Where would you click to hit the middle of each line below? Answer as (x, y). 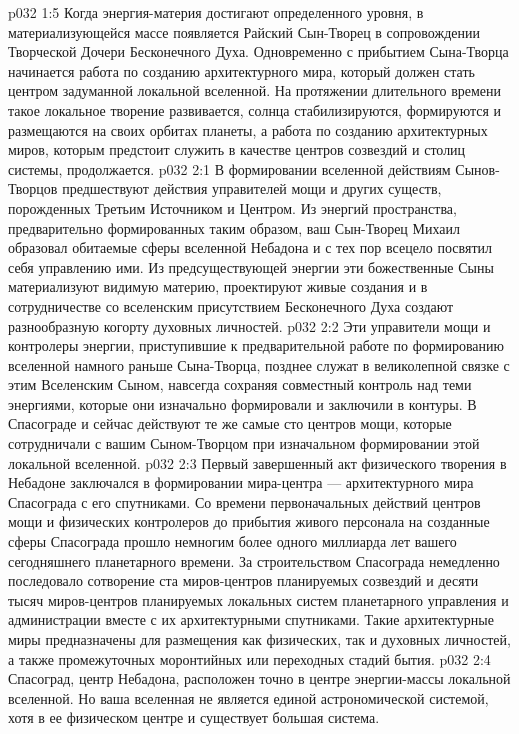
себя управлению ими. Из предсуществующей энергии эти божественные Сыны (251, 266)
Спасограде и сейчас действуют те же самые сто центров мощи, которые (230, 423)
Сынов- (477, 168)
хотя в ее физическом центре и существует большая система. (194, 717)
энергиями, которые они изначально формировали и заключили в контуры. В (242, 403)
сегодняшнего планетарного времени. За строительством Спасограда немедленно (254, 560)
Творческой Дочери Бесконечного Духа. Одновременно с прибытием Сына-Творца (258, 51)
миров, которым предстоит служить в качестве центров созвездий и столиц (237, 149)
